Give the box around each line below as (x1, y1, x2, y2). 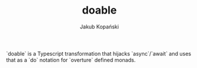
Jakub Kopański (79, 23, 120, 30)
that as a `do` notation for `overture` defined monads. (6, 56, 136, 63)
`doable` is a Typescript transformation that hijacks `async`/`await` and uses (6, 50, 191, 57)
